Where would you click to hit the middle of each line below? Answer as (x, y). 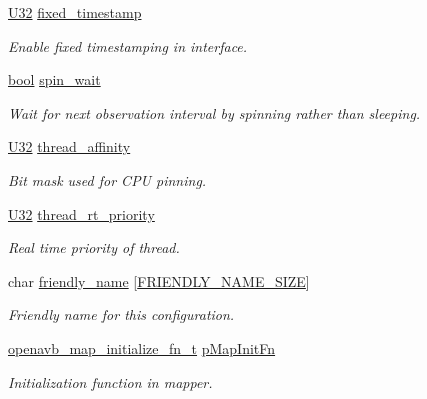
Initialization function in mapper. (110, 381)
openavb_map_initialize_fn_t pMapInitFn (142, 347)
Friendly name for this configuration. (121, 314)
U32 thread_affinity (69, 146)
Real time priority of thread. (94, 247)
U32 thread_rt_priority (81, 213)
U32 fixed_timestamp (75, 12)
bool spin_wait (54, 79)
